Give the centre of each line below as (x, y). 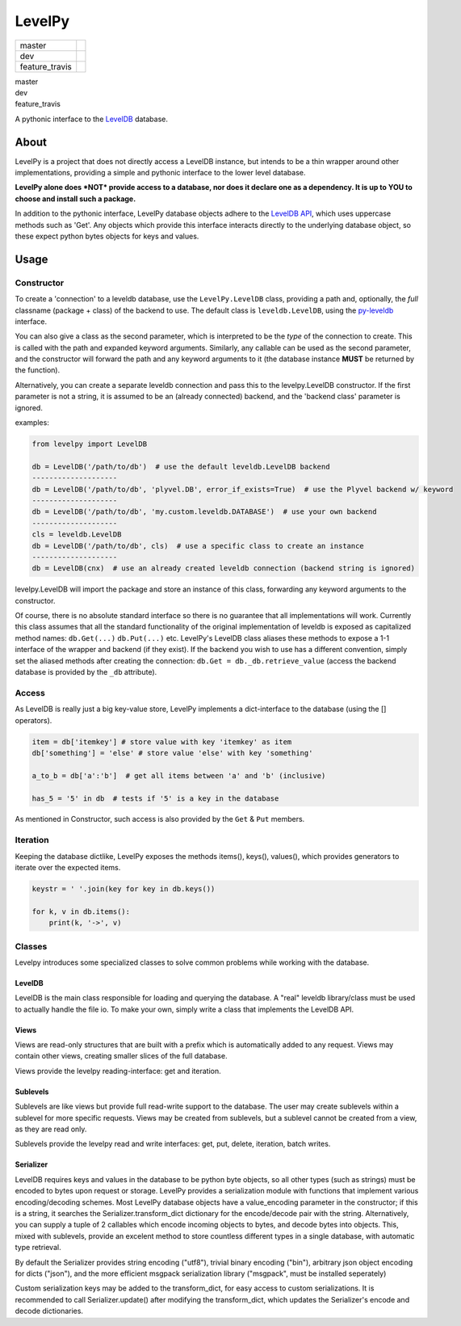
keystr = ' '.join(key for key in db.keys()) (124, 889)
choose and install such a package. (75, 199)
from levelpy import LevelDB (90, 444)
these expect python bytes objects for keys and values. (107, 236)
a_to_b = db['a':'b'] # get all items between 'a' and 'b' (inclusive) (179, 775)
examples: (32, 423)
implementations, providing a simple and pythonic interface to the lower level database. (160, 173)
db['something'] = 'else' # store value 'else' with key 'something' (172, 753)
